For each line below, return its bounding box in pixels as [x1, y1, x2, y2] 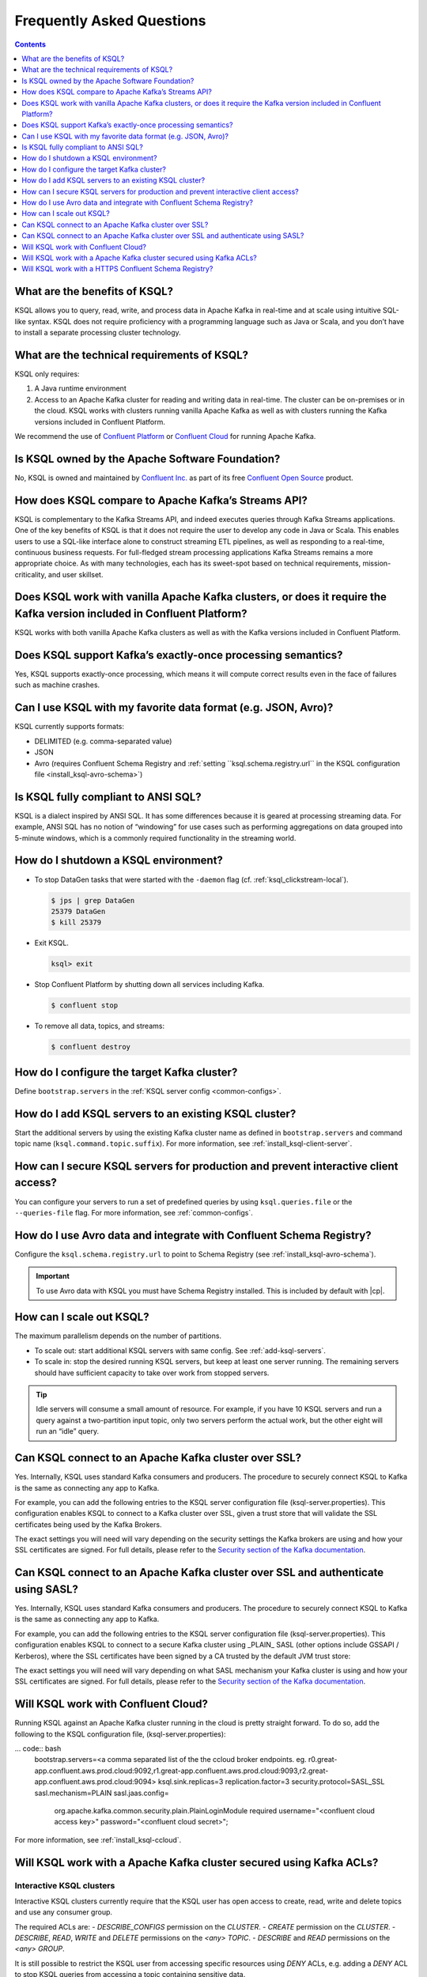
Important [36, 1272, 70, 1281]
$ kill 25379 [51, 918, 102, 927]
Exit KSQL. [34, 938, 69, 948]
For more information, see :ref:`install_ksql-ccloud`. [14, 1835, 182, 1844]
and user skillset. [47, 569, 104, 579]
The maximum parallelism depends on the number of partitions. [14, 1331, 221, 1340]
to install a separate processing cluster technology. [14, 328, 181, 338]
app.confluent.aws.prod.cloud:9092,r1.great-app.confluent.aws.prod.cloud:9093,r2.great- [34, 1766, 329, 1775]
